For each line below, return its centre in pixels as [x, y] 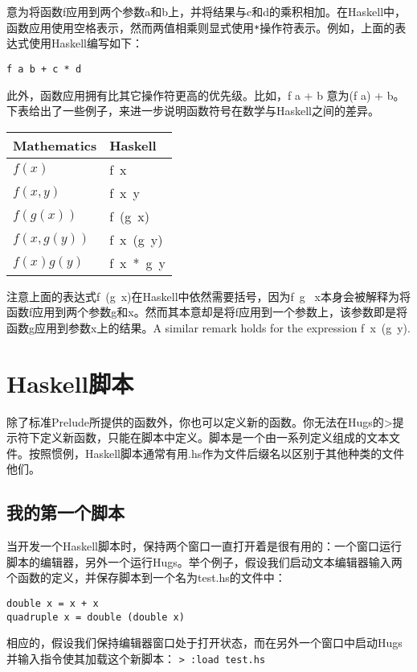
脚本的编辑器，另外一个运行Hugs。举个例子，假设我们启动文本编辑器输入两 [204, 561]
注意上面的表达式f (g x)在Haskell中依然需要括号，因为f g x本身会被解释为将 [208, 296]
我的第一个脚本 [65, 512]
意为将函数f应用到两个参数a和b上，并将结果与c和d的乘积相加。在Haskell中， [206, 11]
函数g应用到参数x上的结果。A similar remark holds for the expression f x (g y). [208, 327]
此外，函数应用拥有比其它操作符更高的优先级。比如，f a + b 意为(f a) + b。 [206, 95]
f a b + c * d [44, 69]
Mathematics [55, 145]
